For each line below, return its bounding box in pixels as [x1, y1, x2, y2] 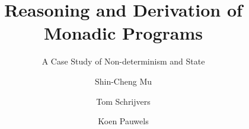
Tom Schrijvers [96, 95, 151, 107]
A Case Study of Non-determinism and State [41, 55, 205, 67]
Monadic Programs [43, 21, 203, 45]
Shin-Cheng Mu [94, 75, 152, 87]
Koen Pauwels [98, 115, 149, 127]
